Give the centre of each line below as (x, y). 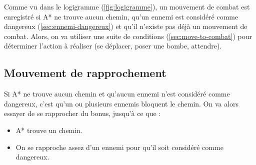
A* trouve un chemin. (49, 130)
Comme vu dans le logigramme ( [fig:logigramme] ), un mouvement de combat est (127, 6)
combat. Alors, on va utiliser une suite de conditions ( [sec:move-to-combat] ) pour (128, 36)
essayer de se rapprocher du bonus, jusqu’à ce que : (82, 113)
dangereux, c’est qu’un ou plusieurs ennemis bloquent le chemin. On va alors (121, 103)
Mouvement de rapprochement (85, 73)
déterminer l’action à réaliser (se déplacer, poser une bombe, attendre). (113, 46)
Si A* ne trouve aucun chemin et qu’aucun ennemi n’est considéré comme (117, 94)
